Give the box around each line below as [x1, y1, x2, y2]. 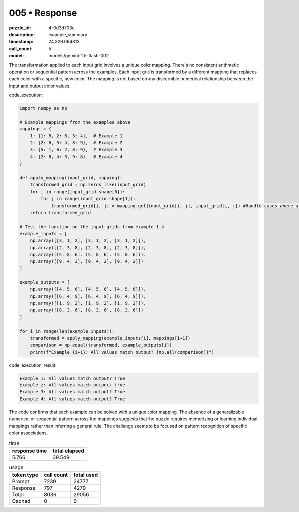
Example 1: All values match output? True [19, 375, 125, 381]
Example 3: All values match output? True [19, 389, 125, 395]
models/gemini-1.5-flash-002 [48, 53, 109, 59]
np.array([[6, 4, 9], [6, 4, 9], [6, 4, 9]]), [30, 293, 147, 299]
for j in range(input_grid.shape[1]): [40, 196, 136, 202]
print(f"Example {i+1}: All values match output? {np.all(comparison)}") [30, 349, 214, 355]
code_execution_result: [9, 362, 57, 368]
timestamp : [9, 39, 34, 45]
